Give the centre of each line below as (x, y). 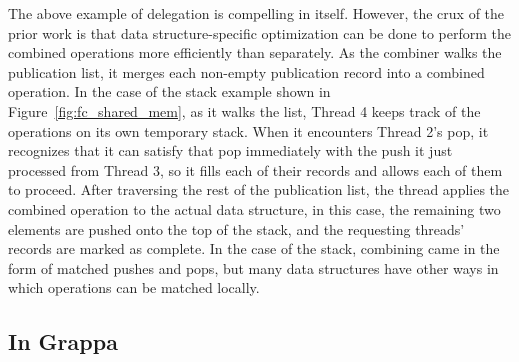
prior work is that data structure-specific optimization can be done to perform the (259, 32)
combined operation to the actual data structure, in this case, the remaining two (254, 208)
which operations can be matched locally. (134, 287)
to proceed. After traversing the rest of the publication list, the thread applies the (259, 189)
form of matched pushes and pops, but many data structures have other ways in (253, 267)
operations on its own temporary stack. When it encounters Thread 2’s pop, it (248, 130)
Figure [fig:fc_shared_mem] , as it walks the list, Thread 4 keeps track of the (244, 110)
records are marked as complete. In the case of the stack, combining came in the (254, 248)
